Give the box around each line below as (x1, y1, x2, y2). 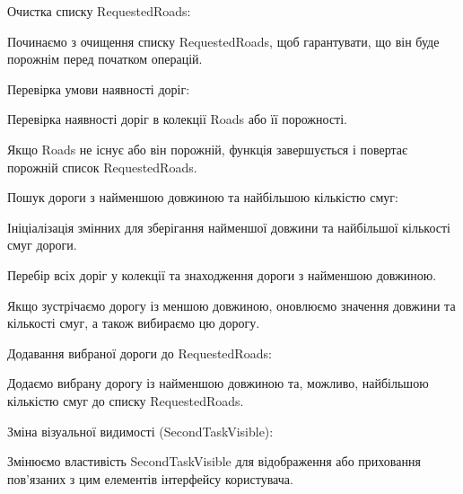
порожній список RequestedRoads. (7, 157, 197, 176)
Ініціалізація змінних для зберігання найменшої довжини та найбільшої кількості (7, 217, 450, 236)
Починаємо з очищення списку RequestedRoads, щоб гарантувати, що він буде (7, 31, 440, 50)
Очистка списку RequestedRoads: (7, 2, 191, 20)
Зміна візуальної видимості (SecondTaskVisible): (7, 421, 274, 440)
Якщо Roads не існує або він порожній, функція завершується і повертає (7, 139, 408, 158)
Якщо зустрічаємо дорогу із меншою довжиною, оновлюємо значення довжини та (7, 296, 456, 314)
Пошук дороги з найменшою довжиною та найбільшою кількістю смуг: (7, 188, 398, 207)
